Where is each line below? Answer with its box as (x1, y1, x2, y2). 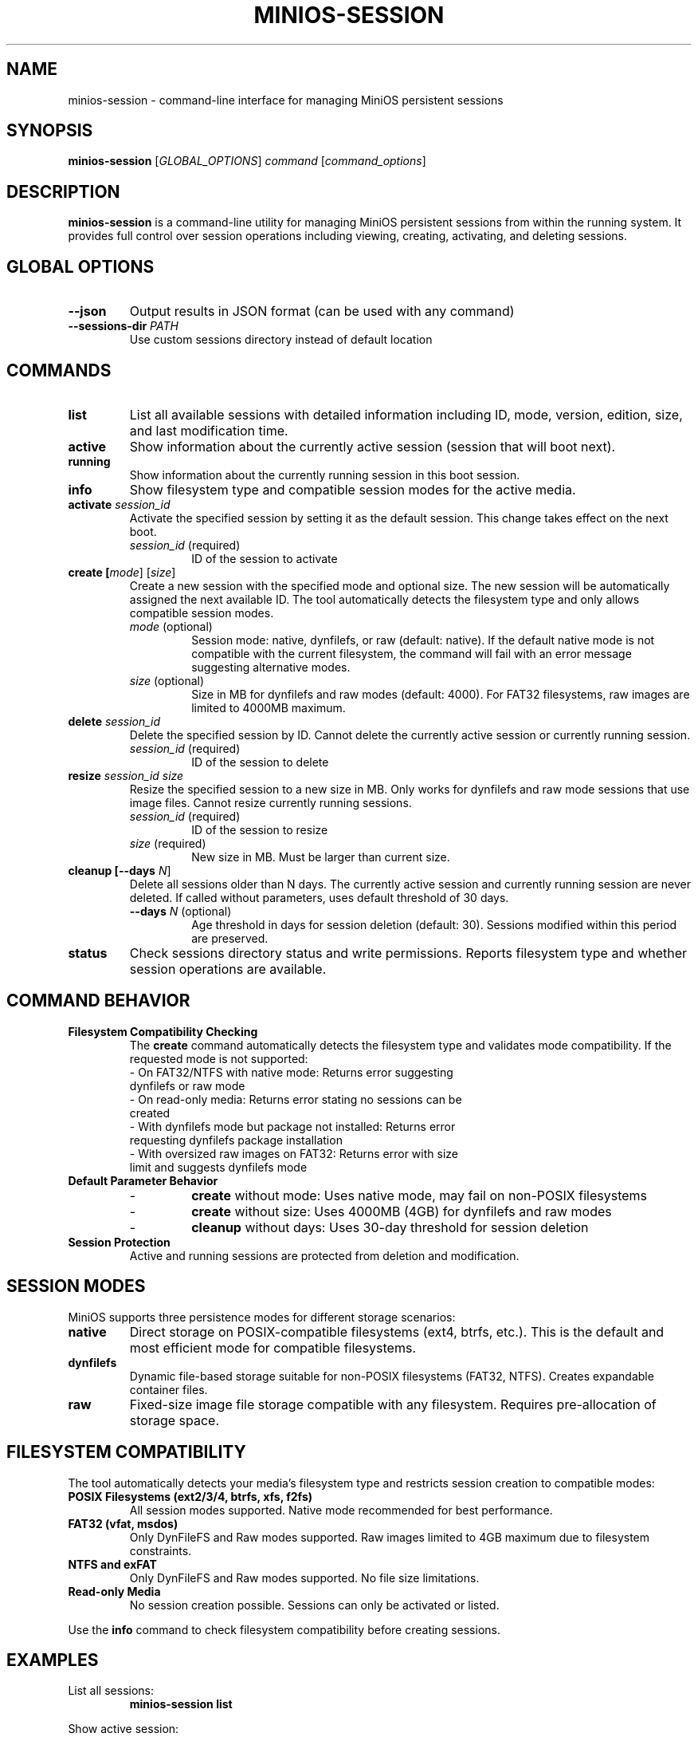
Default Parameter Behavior (68, 1173, 218, 1188)
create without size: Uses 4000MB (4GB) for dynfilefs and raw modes (191, 1203, 612, 1219)
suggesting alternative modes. (191, 660, 351, 674)
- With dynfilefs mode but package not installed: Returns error (129, 1119, 456, 1133)
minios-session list (129, 1697, 233, 1711)
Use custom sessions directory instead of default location (129, 333, 433, 347)
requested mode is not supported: (129, 1051, 308, 1065)
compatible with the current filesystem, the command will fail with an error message (191, 646, 632, 660)
